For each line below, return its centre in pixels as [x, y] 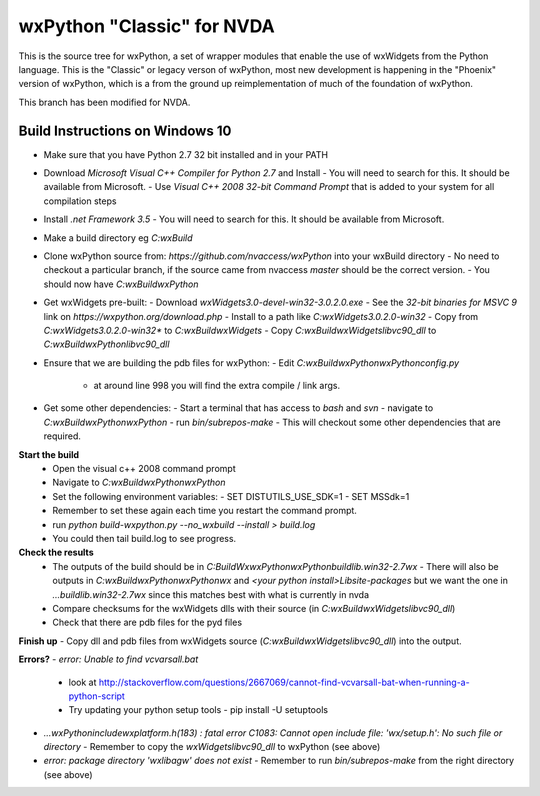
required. [62, 436]
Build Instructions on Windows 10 [125, 130]
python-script [96, 696]
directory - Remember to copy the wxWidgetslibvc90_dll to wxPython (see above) [212, 747]
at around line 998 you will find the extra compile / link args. [217, 386]
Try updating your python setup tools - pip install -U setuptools [198, 710]
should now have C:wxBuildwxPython [121, 284]
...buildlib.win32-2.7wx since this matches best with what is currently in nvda [211, 594]
